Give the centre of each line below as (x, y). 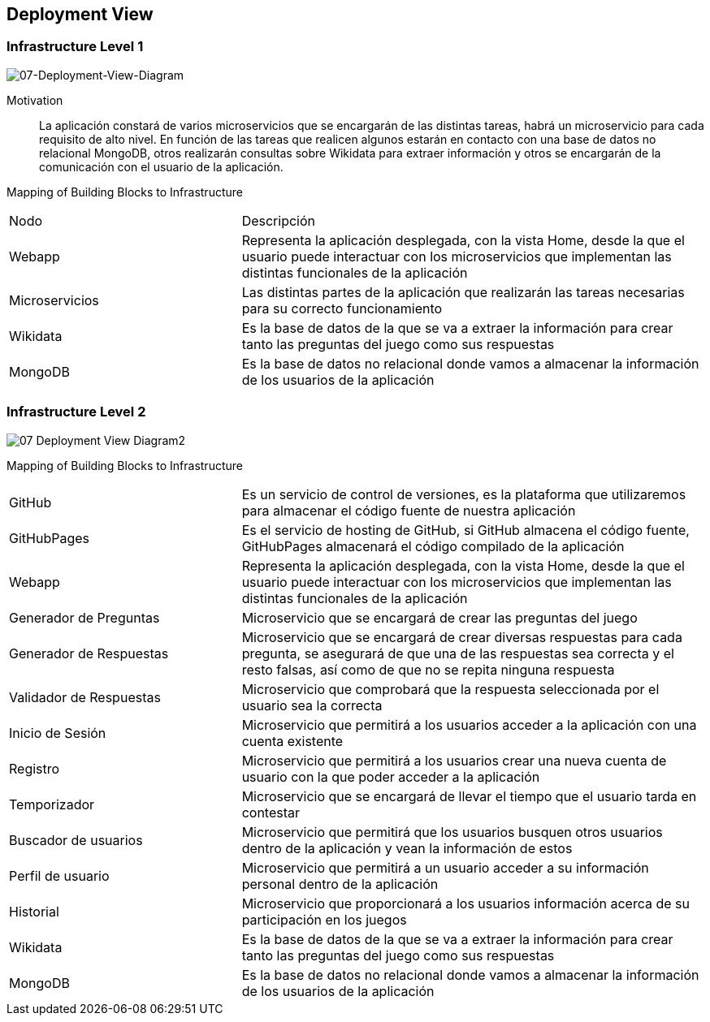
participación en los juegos (324, 919)
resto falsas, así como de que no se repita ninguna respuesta (428, 669)
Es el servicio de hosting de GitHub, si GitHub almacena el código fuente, (465, 530)
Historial (34, 911)
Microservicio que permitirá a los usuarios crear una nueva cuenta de (454, 760)
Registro (35, 768)
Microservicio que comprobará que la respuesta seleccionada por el (450, 689)
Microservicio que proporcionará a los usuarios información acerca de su (466, 903)
